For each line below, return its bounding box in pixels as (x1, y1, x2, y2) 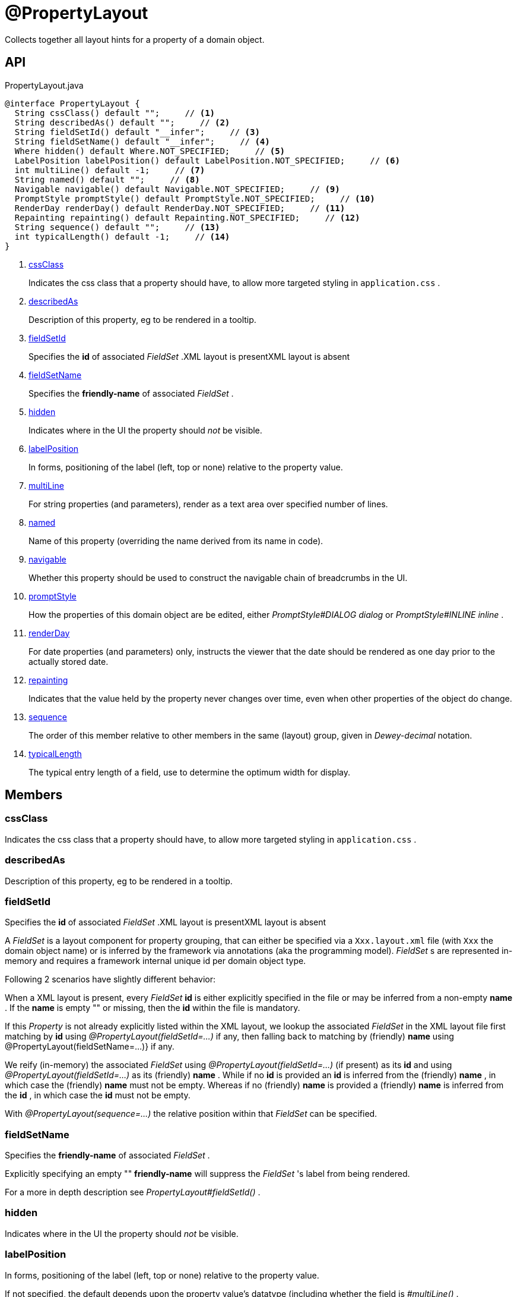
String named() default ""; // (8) (14, 174, 200, 184)
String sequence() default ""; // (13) (14, 222, 220, 232)
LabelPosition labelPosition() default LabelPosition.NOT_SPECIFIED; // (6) (14, 155, 400, 165)
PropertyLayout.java (5, 80, 84, 90)
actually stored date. (28, 656, 109, 667)
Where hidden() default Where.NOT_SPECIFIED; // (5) (14, 146, 286, 156)
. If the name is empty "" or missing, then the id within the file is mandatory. (5, 1003, 300, 1013)
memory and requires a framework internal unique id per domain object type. (5, 956, 306, 966)
